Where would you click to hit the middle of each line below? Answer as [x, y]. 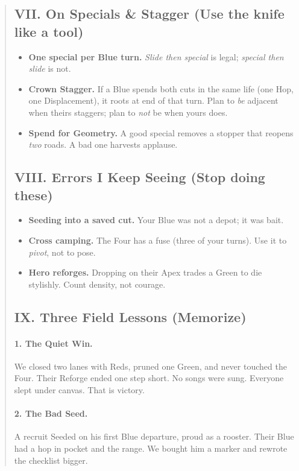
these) [33, 194]
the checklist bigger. [51, 460]
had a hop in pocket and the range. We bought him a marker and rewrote [151, 448]
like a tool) [49, 31]
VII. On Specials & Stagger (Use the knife [149, 14]
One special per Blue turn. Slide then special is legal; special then [156, 56]
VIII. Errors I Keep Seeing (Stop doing [140, 177]
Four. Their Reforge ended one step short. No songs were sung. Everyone [149, 378]
